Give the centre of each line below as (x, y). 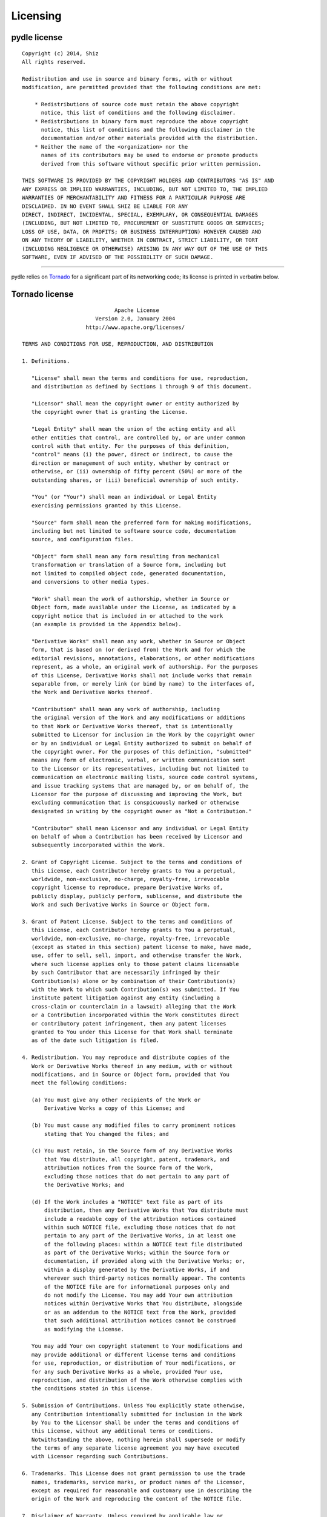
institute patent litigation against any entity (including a (126, 998)
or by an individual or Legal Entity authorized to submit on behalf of (141, 743)
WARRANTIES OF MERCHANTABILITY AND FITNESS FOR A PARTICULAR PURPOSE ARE (134, 198)
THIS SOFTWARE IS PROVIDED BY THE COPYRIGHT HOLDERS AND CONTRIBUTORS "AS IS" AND (148, 181)
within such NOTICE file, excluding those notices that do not (140, 1227)
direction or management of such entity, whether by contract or (130, 463)
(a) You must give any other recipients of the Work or (116, 1100)
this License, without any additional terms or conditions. (122, 1431)
